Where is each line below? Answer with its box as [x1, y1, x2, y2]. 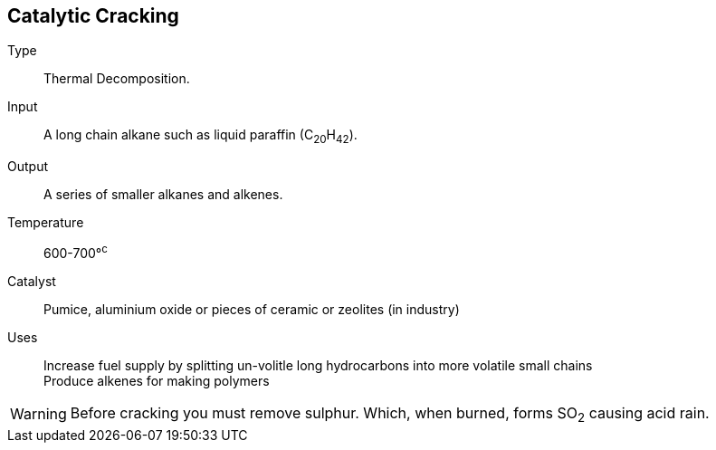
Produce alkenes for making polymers [43, 372, 270, 388]
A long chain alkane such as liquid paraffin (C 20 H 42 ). [43, 127, 358, 147]
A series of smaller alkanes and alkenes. [43, 187, 283, 203]
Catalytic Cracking [7, 5, 179, 27]
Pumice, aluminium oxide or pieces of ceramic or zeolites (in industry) [43, 301, 460, 317]
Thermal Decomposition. [43, 71, 190, 87]
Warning [10, 405, 67, 424]
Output [7, 158, 48, 175]
